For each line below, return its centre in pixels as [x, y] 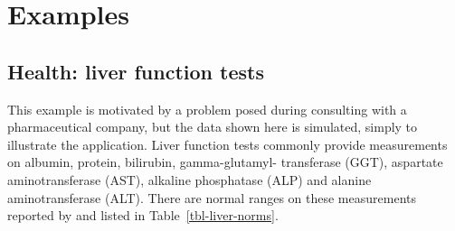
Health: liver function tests [136, 71]
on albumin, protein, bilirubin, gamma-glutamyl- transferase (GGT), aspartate [225, 162]
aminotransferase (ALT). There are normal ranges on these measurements [212, 197]
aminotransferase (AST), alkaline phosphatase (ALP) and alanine [190, 179]
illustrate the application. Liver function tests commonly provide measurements [227, 144]
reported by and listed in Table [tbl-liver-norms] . [143, 215]
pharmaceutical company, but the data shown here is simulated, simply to [213, 127]
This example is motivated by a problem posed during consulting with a [207, 109]
